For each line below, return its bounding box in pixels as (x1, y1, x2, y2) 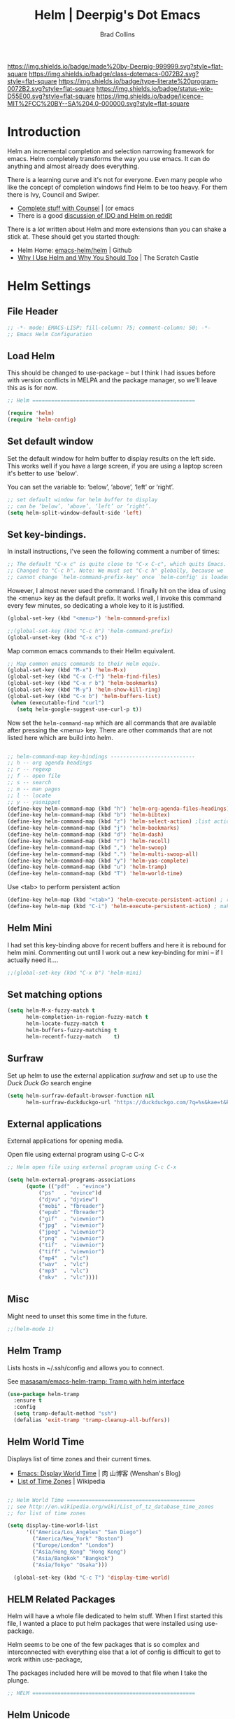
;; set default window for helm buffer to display (7, 496, 158, 503)
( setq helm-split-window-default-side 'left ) (7, 509, 142, 516)
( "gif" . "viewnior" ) (38, 1216, 105, 1223)
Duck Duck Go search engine (7, 1078, 92, 1087)
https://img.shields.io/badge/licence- (97, 92, 204, 100)
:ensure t (13, 1397, 42, 1404)
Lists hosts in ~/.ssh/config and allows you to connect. (7, 1363, 164, 1372)
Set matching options (7, 989, 103, 1001)
